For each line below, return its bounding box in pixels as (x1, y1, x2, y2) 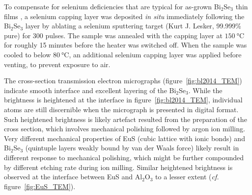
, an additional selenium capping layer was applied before (69, 49, 242, 59)
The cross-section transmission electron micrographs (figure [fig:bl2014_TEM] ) (4, 75, 242, 86)
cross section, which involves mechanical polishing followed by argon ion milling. (4, 123, 245, 134)
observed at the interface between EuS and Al (4, 171, 142, 182)
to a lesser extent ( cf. (155, 171, 219, 182)
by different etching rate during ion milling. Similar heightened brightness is (4, 162, 233, 172)
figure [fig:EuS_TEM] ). (4, 181, 76, 191)
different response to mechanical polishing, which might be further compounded (4, 152, 244, 162)
